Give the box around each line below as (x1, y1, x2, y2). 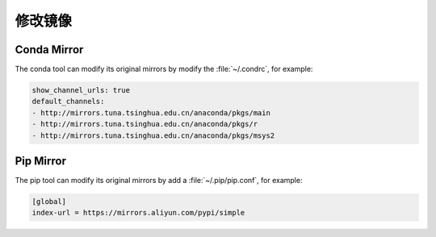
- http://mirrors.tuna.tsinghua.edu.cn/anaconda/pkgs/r (31, 119, 258, 129)
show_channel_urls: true (31, 85, 131, 95)
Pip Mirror (15, 154, 66, 168)
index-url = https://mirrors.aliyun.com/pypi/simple (31, 208, 245, 218)
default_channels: (31, 97, 105, 106)
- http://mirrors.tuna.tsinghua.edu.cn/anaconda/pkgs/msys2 (31, 131, 275, 140)
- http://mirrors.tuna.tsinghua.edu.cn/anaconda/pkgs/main (31, 108, 270, 117)
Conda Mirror (15, 43, 84, 56)
